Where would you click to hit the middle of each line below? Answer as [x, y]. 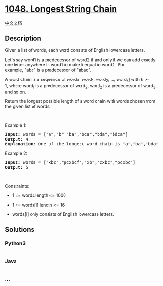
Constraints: [17, 186]
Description [23, 39]
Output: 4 [16, 139]
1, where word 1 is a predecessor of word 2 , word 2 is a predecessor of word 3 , [81, 86]
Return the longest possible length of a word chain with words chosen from [80, 101]
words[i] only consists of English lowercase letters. [63, 214]
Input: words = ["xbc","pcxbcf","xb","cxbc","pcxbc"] [70, 163]
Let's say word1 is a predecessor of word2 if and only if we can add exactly [80, 60]
